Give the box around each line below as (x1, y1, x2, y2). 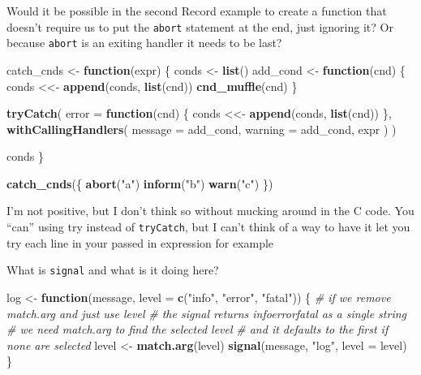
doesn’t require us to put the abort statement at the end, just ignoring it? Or (6, 18, 393, 35)
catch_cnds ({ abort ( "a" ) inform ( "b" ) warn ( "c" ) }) (6, 175, 273, 192)
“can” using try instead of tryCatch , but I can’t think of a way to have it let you (6, 218, 410, 235)
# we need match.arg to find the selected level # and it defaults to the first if (6, 321, 389, 338)
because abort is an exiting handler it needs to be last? (6, 34, 282, 51)
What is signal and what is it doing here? (6, 261, 219, 278)
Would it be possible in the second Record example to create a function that (6, 2, 387, 19)
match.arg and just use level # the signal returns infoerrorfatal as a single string (6, 304, 406, 321)
